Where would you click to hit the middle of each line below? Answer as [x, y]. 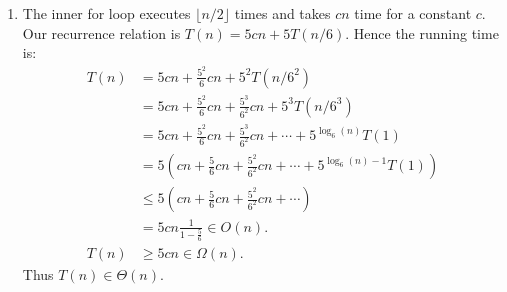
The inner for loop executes [106, 13]
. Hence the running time [422, 32]
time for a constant [413, 13]
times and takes [282, 13]
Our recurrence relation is [101, 32]
